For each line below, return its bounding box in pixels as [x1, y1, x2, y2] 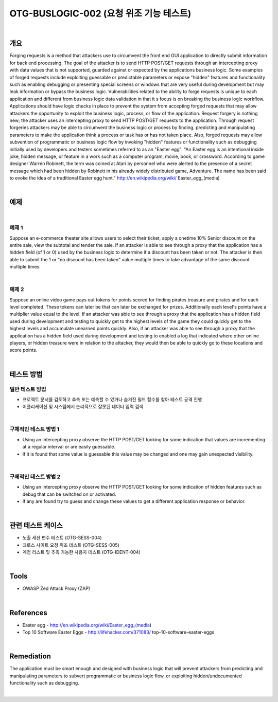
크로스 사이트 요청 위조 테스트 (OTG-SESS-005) [22, 542, 119, 548]
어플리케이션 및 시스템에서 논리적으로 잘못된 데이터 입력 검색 [22, 404, 144, 410]
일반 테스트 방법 [9, 386, 46, 393]
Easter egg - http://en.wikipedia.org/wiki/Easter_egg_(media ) [22, 622, 152, 628]
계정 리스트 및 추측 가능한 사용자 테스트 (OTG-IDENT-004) [22, 549, 141, 555]
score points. [9, 347, 38, 353]
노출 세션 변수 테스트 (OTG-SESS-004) [22, 535, 102, 541]
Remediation [9, 652, 51, 661]
